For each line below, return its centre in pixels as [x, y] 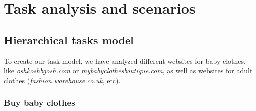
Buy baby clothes [40, 102]
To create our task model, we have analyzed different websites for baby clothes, [125, 60]
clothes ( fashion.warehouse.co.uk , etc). [62, 80]
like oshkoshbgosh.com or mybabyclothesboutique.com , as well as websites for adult [128, 70]
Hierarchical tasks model [69, 40]
